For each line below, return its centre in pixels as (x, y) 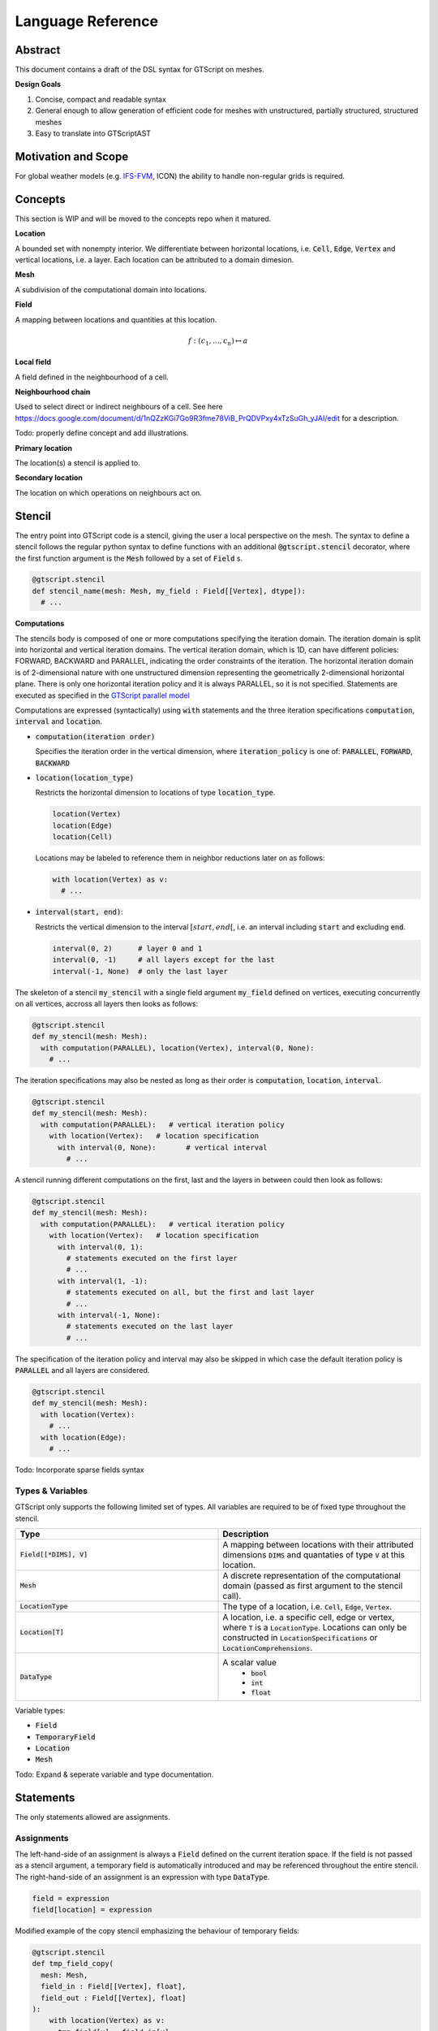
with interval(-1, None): (109, 1315)
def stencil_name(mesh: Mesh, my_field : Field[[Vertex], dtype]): (169, 591)
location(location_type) (84, 777)
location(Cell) (82, 837)
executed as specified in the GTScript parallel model (102, 695)
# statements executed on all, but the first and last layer (190, 1293)
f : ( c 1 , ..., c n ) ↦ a (218, 341)
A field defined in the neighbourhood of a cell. (92, 377)
